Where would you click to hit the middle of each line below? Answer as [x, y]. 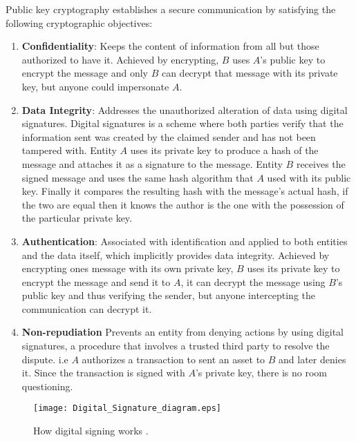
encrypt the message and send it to [96, 281]
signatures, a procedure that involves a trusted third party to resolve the [176, 346]
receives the [321, 163]
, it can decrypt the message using [253, 281]
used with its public [309, 177]
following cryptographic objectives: [79, 22]
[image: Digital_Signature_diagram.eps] [128, 409]
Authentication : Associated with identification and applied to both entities [185, 241]
